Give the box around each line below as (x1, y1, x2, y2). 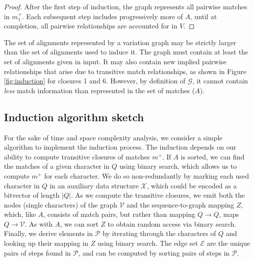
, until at (190, 11, 217, 21)
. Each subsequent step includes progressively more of (22, 11, 183, 21)
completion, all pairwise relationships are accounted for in (4, 21, 178, 31)
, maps (219, 209, 239, 219)
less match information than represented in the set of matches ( (4, 85, 195, 95)
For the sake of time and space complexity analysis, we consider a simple (4, 132, 223, 142)
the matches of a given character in (4, 161, 110, 171)
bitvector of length (4, 190, 60, 200)
